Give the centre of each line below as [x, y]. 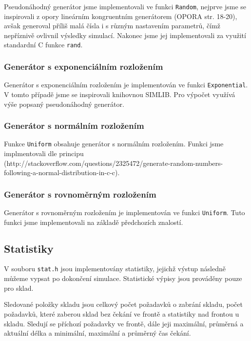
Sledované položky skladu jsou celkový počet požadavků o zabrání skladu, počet [123, 304]
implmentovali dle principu [44, 153]
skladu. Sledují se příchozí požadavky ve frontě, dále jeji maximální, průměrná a [124, 323]
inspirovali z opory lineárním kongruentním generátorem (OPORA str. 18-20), [121, 16]
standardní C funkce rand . [43, 45]
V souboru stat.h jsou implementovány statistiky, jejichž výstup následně [115, 269]
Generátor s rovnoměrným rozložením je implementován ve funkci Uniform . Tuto [125, 212]
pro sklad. [19, 288]
